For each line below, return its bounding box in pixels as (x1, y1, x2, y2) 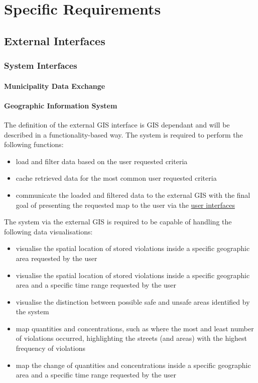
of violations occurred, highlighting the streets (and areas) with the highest (16, 333, 247, 343)
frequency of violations (16, 343, 85, 353)
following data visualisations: (4, 226, 93, 236)
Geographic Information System (4, 100, 117, 110)
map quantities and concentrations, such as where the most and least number (16, 323, 254, 333)
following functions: (4, 139, 64, 150)
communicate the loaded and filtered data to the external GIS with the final (16, 189, 250, 200)
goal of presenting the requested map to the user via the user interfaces (16, 199, 235, 210)
